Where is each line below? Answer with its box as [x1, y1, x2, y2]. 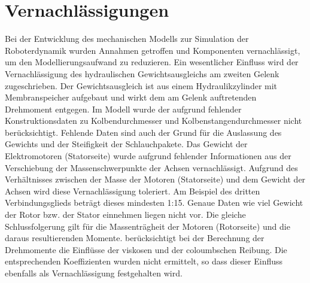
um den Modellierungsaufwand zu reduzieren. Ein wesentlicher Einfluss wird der [5, 56, 299, 68]
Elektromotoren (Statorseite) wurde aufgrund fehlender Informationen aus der [5, 150, 291, 162]
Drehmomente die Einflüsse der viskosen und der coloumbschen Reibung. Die [5, 243, 287, 255]
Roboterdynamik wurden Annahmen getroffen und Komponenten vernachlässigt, [5, 44, 300, 56]
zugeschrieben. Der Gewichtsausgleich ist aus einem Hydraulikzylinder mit [5, 79, 278, 92]
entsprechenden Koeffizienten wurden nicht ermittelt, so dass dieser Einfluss [5, 255, 283, 267]
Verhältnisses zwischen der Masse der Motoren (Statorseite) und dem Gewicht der [5, 173, 306, 185]
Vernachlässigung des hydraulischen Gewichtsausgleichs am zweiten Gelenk [5, 67, 279, 80]
